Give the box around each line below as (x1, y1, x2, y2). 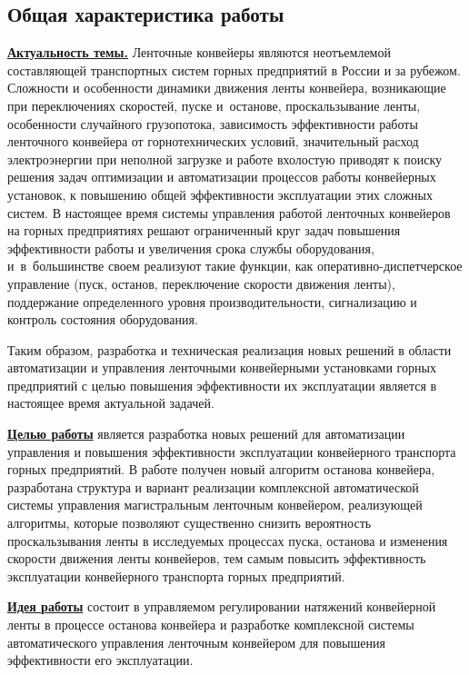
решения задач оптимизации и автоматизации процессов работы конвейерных (7, 167, 436, 186)
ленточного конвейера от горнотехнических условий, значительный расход (7, 132, 419, 151)
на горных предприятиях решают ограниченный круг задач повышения (7, 221, 401, 240)
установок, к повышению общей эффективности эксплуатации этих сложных (7, 184, 433, 203)
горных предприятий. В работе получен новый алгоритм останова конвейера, (7, 460, 435, 479)
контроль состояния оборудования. (7, 310, 198, 329)
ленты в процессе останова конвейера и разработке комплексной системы (7, 615, 414, 634)
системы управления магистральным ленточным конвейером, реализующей (7, 495, 423, 514)
